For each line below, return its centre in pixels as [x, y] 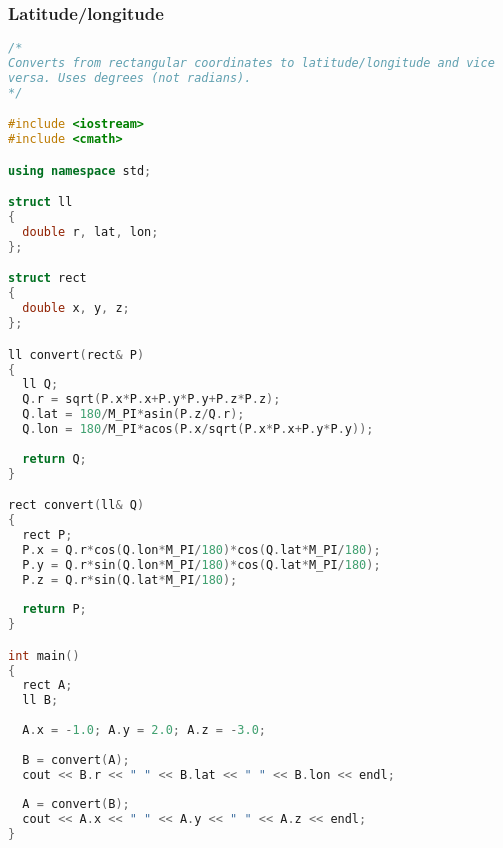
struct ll [40, 202]
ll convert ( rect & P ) [76, 354]
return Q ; [54, 458]
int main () [44, 655]
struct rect [47, 278]
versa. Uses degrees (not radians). [130, 77]
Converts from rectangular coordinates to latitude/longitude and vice [251, 63]
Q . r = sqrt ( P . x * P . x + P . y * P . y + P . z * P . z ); [151, 399]
